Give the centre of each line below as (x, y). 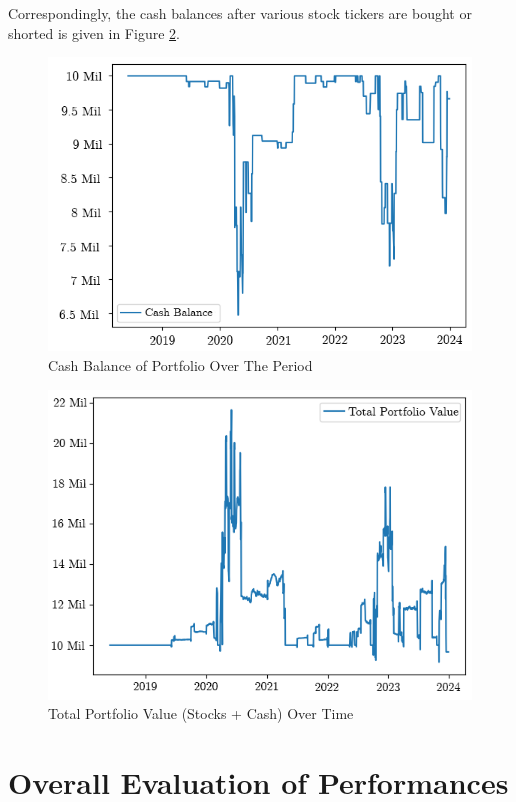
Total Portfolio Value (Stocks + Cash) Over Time (201, 713)
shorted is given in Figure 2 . (94, 32)
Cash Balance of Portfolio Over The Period (180, 365)
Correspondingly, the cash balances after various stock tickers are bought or (240, 13)
